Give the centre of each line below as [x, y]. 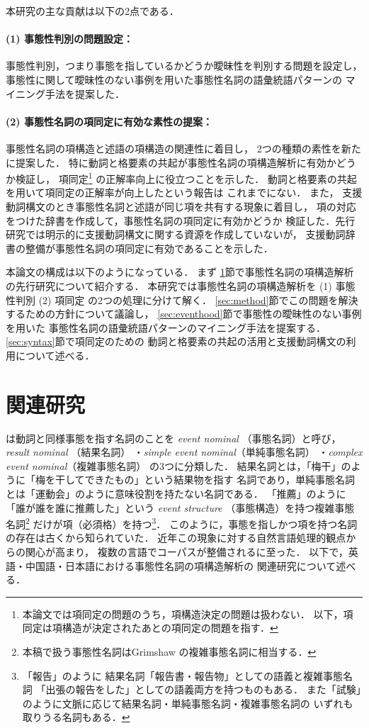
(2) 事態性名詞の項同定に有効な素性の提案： [109, 121]
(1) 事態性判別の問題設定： [69, 39]
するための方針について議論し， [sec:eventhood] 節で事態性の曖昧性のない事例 [184, 314]
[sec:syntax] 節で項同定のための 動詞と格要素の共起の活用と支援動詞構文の [176, 341]
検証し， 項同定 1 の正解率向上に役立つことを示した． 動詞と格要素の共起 [186, 178]
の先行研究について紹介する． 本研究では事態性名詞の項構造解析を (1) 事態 [181, 285]
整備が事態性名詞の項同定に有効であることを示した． [149, 248]
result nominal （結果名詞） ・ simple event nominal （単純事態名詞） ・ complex [184, 452]
